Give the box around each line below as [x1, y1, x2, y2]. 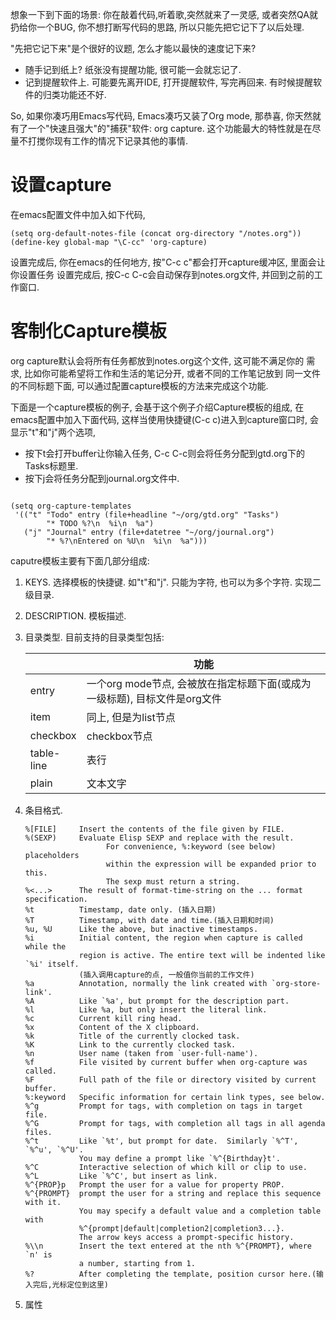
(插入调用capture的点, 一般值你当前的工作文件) [78, 969, 255, 980]
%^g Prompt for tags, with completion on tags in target [24, 1101, 303, 1111]
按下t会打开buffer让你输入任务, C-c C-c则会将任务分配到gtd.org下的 [24, 447, 305, 459]
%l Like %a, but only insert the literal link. [24, 1004, 268, 1015]
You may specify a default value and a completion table [78, 1206, 322, 1216]
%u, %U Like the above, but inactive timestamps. [24, 924, 259, 934]
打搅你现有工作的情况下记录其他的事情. [27, 135, 189, 147]
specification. [24, 894, 89, 904]
